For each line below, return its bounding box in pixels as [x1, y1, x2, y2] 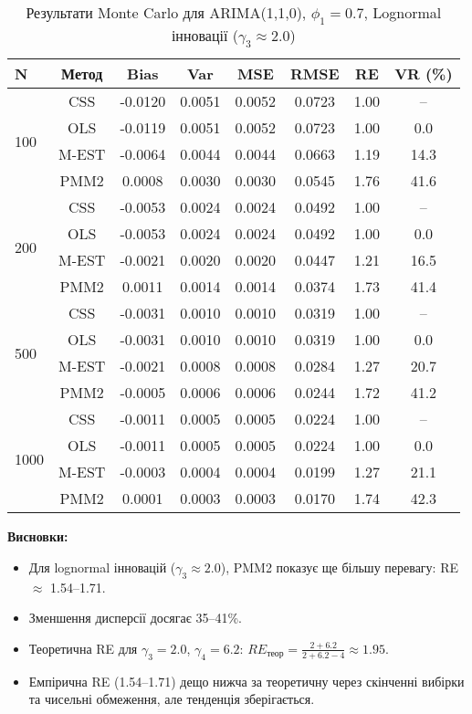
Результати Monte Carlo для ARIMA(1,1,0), [26, 2, 307, 23]
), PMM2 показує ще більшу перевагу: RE [220, 557, 459, 576]
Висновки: [7, 527, 68, 546]
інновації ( [171, 25, 238, 47]
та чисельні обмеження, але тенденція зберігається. [28, 689, 315, 709]
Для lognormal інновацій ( [28, 557, 176, 576]
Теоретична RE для [28, 638, 138, 657]
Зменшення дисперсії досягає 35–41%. [28, 608, 242, 627]
